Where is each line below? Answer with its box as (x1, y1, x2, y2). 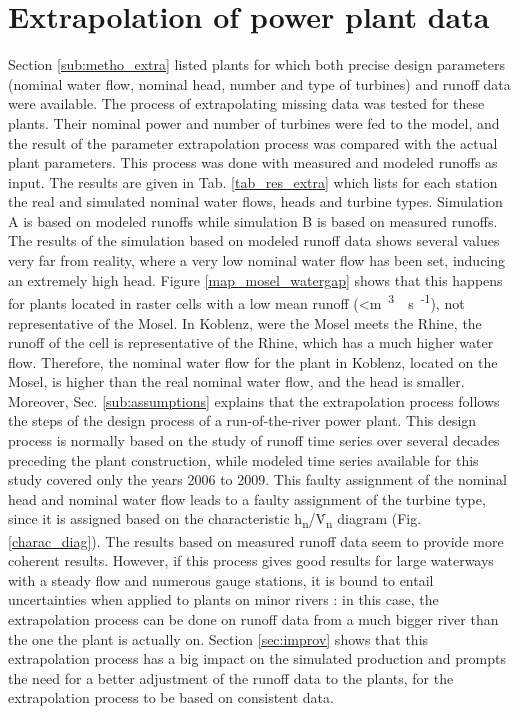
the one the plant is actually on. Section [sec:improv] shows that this (8, 628, 429, 649)
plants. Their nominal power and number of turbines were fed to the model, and (8, 112, 500, 133)
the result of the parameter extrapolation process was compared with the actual (8, 132, 498, 153)
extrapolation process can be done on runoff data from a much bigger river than (8, 608, 499, 629)
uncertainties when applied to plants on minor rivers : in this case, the (8, 589, 439, 610)
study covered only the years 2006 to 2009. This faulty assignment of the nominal (8, 469, 507, 490)
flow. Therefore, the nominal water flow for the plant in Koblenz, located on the (8, 351, 498, 372)
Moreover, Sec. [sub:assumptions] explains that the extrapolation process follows (8, 390, 500, 411)
